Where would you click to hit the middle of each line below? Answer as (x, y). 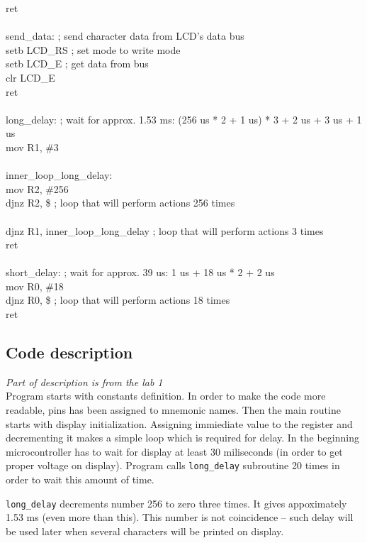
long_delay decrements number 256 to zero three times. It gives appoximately (176, 503)
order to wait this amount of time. (80, 479)
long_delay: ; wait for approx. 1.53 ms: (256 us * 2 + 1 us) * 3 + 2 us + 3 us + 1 (184, 119)
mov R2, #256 (37, 188)
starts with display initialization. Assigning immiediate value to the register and (179, 423)
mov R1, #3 (32, 147)
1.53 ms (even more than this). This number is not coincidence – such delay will (180, 517)
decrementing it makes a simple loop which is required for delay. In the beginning (182, 438)
